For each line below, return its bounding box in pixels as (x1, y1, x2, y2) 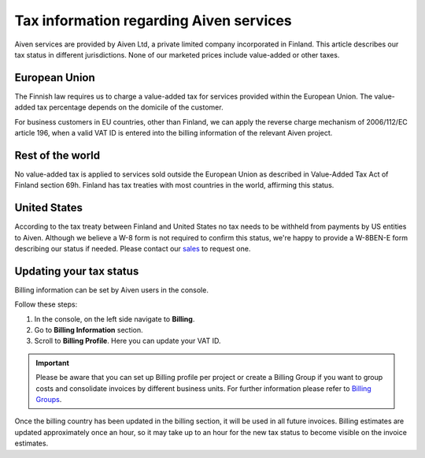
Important (35, 358, 70, 367)
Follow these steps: (14, 300, 78, 309)
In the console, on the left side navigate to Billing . (34, 314, 195, 323)
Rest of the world (14, 148, 101, 162)
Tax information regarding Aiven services (14, 12, 293, 29)
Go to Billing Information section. (34, 326, 143, 335)
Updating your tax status (14, 264, 139, 277)
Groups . (35, 395, 62, 404)
